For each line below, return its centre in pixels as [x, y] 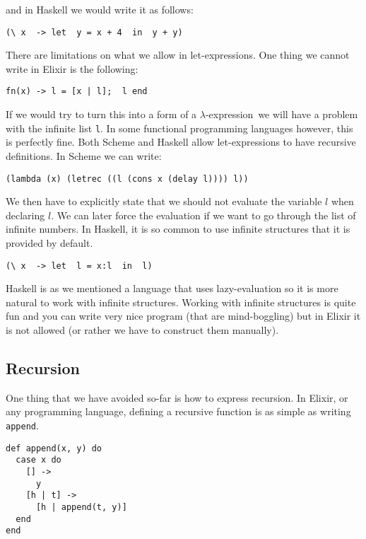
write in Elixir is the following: [72, 68]
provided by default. [49, 242]
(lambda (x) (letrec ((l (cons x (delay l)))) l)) [127, 179]
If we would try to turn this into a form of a [101, 114]
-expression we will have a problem [282, 114]
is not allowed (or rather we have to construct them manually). [142, 330]
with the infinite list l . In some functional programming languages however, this [179, 128]
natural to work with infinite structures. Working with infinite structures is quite [181, 302]
